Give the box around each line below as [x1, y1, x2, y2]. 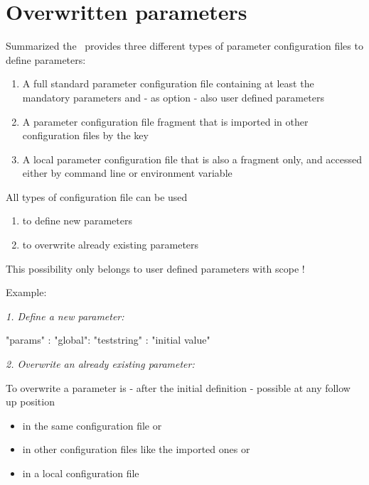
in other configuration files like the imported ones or [22, 442, 250, 457]
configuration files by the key [22, 128, 149, 143]
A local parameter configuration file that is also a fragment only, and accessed [22, 151, 363, 166]
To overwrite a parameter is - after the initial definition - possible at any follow [6, 380, 351, 395]
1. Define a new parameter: [6, 308, 124, 323]
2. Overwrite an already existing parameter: [6, 356, 195, 371]
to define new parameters [22, 213, 132, 228]
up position [6, 394, 55, 409]
